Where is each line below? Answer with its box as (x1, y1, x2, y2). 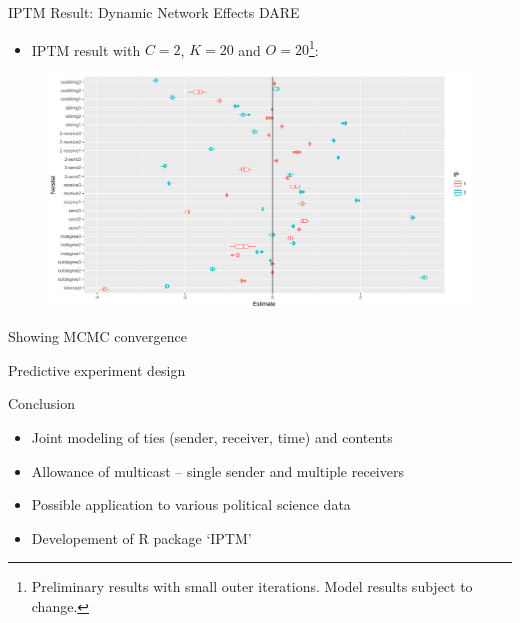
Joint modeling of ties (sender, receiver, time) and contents (31, 426, 393, 447)
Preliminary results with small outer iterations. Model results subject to (31, 576, 473, 597)
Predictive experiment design (8, 359, 186, 380)
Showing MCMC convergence (8, 326, 187, 347)
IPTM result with (31, 39, 141, 60)
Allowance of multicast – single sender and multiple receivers (31, 460, 404, 481)
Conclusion (8, 393, 75, 414)
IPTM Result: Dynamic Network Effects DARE (8, 2, 300, 22)
